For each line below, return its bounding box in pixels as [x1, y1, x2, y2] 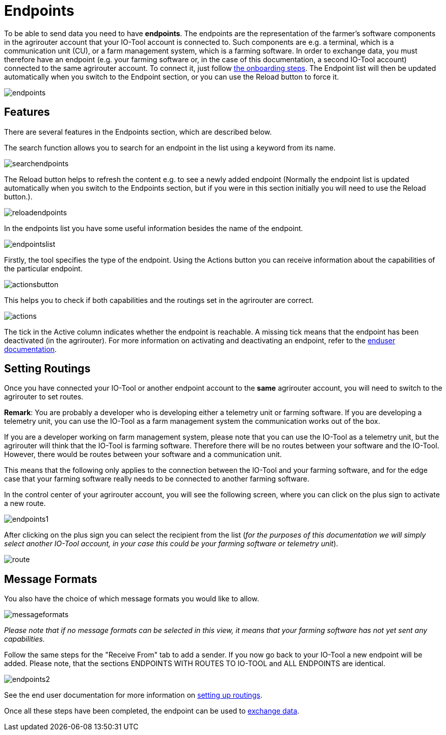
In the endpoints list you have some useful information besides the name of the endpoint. [4, 223, 303, 233]
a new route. [4, 499, 46, 508]
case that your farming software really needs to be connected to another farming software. [4, 474, 309, 484]
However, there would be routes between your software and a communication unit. [4, 450, 282, 459]
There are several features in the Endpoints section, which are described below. [4, 127, 272, 136]
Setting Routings [4, 362, 91, 375]
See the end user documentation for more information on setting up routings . [4, 691, 263, 700]
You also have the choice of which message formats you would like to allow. [4, 594, 259, 603]
